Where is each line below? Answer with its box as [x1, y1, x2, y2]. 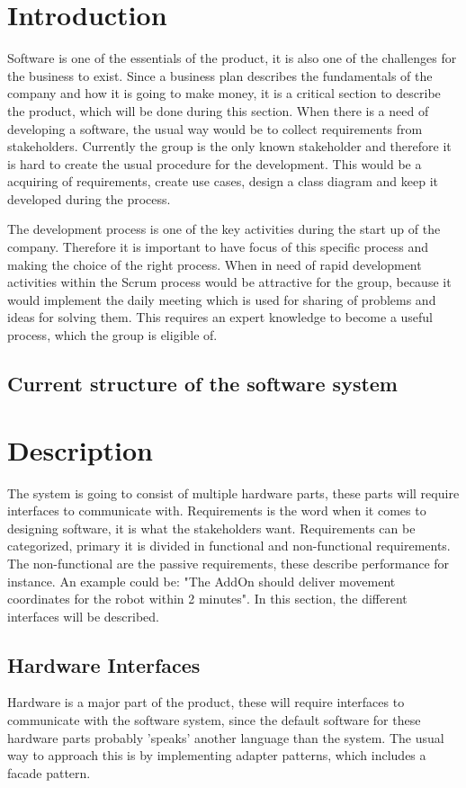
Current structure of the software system [7, 370, 398, 398]
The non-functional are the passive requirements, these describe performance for [7, 553, 450, 572]
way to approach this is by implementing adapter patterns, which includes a [7, 746, 426, 765]
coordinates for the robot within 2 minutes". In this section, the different [7, 589, 408, 608]
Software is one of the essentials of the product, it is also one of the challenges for [7, 49, 457, 67]
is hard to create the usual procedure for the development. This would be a [7, 154, 422, 173]
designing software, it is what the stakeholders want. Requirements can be [7, 518, 416, 537]
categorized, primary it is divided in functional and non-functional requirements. [7, 536, 451, 555]
